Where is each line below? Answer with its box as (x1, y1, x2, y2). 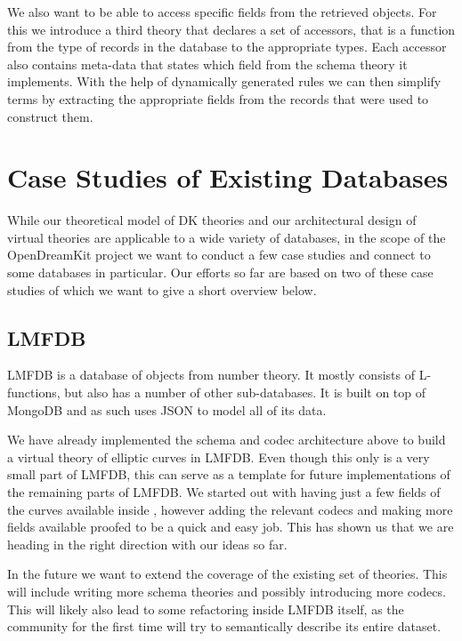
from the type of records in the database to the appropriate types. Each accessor (7, 37, 447, 56)
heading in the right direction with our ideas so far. (7, 534, 288, 553)
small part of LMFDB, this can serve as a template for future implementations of (7, 465, 450, 484)
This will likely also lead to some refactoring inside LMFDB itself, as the (7, 599, 404, 618)
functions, (7, 383, 61, 402)
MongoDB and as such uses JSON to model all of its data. (7, 400, 327, 419)
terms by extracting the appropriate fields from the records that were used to (7, 89, 429, 108)
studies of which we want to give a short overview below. (7, 280, 317, 299)
